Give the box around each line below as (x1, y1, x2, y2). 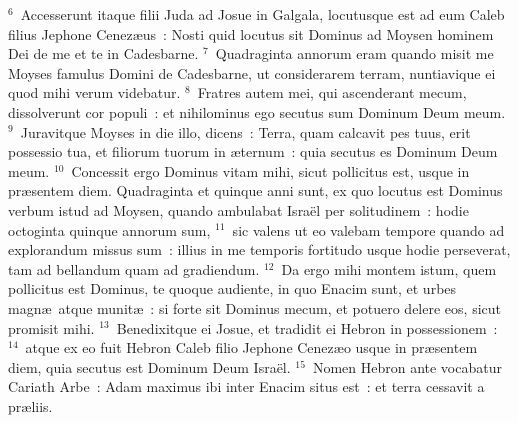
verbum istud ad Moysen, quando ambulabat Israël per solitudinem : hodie (8, 199, 469, 220)
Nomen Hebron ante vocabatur (312, 356, 502, 377)
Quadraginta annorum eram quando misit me (215, 43, 494, 64)
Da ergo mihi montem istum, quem (281, 258, 497, 279)
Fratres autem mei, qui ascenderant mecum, (197, 82, 467, 103)
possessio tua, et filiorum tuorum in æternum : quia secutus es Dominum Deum (8, 141, 498, 162)
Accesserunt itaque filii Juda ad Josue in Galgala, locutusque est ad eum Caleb (20, 4, 505, 24)
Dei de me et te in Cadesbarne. (8, 43, 199, 64)
